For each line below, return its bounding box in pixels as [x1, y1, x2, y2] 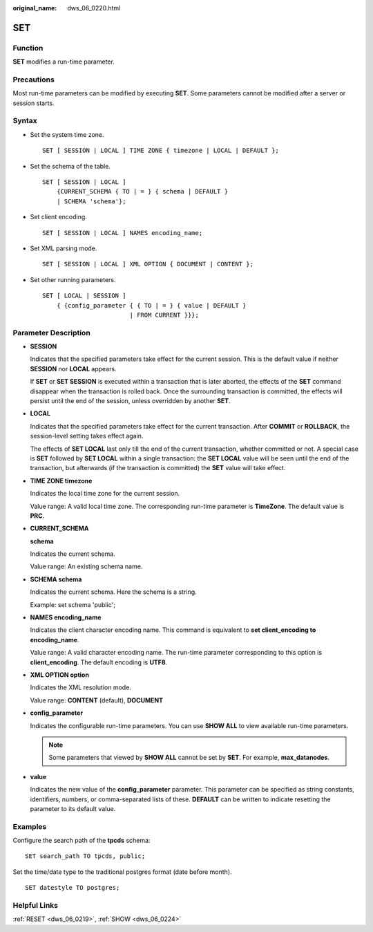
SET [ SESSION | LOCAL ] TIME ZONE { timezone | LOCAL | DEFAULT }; [42, 147, 279, 155]
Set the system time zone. [30, 130, 104, 138]
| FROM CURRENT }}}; [129, 311, 200, 319]
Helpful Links [12, 900, 59, 910]
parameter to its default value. [30, 804, 116, 812]
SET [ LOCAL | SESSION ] [42, 292, 126, 300]
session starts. [12, 99, 55, 107]
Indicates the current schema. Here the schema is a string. [30, 588, 197, 596]
